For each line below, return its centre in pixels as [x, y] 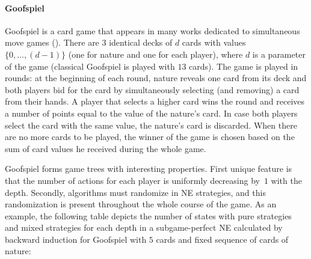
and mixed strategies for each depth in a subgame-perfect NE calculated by [144, 227]
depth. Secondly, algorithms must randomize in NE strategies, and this [135, 192]
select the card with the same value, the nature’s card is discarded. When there [151, 125]
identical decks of [141, 42]
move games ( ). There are [52, 42]
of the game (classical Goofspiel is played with [90, 66]
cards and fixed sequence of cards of [222, 239]
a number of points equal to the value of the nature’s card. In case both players [151, 113]
